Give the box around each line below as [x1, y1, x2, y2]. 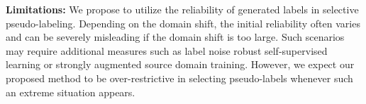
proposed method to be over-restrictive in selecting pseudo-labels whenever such [6, 70, 353, 85]
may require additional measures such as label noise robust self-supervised [6, 43, 328, 58]
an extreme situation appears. [6, 84, 135, 99]
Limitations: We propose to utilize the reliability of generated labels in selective [6, 2, 359, 16]
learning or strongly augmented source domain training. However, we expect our [6, 57, 355, 72]
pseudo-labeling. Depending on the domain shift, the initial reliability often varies [6, 15, 360, 30]
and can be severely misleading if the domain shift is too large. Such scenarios [6, 30, 345, 44]
